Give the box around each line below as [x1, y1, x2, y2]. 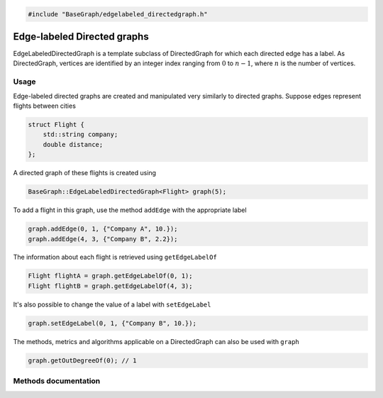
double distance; [43, 140, 104, 148]
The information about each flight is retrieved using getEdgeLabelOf [13, 253, 218, 262]
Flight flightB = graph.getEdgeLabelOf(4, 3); [28, 282, 193, 290]
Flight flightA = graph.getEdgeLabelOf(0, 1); [28, 272, 193, 280]
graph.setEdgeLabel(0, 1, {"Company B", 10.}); [28, 319, 196, 327]
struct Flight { [28, 121, 85, 128]
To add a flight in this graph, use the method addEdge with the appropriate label [13, 206, 248, 214]
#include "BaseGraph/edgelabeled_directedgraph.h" [28, 10, 209, 18]
